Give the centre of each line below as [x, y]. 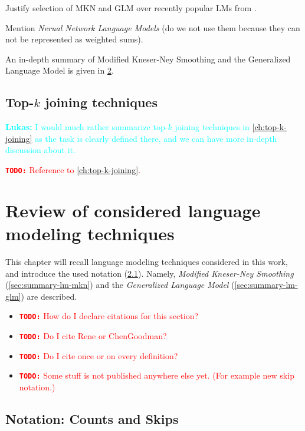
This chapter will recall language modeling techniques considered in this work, [147, 261]
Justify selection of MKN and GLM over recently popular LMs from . [131, 8]
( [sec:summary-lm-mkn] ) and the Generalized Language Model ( [120, 285]
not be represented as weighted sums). [74, 39]
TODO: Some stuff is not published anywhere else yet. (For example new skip [157, 375]
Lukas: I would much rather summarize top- [87, 127]
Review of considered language [133, 210]
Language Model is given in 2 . [60, 70]
